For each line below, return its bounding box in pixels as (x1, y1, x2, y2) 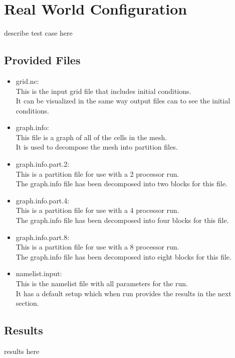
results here (4, 346, 40, 356)
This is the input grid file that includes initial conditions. (16, 85, 191, 96)
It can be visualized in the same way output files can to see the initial (16, 95, 230, 106)
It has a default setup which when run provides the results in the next (16, 288, 231, 298)
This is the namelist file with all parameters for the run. (16, 278, 188, 289)
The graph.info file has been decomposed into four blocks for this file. (16, 215, 229, 225)
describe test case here (4, 28, 73, 38)
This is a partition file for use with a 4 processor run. (16, 205, 179, 215)
